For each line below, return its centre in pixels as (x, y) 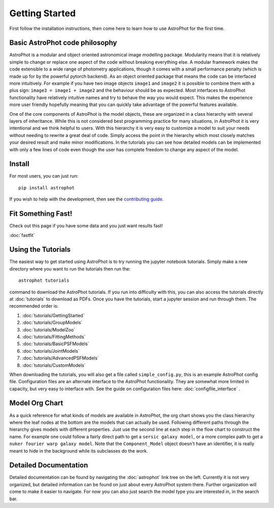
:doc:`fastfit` (22, 235)
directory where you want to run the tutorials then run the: (70, 268)
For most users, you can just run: (44, 176)
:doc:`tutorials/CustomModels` (54, 365)
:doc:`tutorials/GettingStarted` (53, 315)
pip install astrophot (47, 188)
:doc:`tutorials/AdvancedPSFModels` (60, 358)
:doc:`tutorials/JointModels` (51, 351)
